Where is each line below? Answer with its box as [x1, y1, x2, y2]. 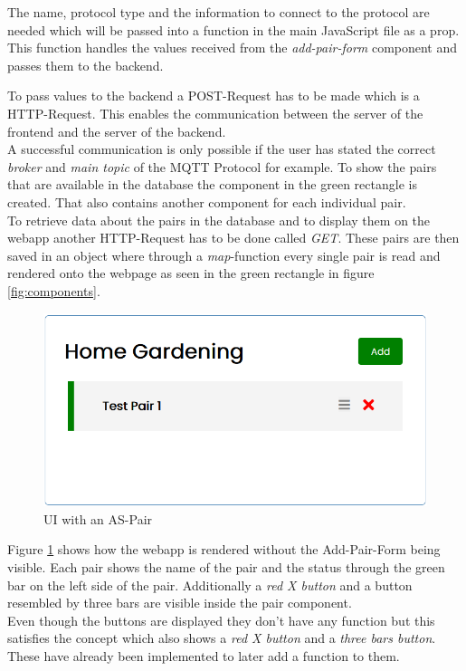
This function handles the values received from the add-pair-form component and [7, 38, 458, 57]
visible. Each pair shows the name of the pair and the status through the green [7, 557, 445, 576]
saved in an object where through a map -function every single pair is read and [7, 245, 441, 264]
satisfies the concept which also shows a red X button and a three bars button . [7, 628, 436, 647]
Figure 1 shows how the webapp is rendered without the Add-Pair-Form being [7, 540, 441, 559]
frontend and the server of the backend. [7, 121, 226, 140]
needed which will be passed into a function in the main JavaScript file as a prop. [7, 20, 460, 39]
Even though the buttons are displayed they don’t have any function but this [7, 610, 435, 629]
